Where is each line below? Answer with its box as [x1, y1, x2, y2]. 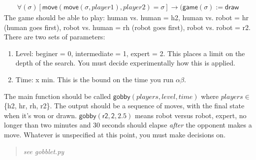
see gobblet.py [23, 146, 64, 156]
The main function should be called [4, 91, 111, 101]
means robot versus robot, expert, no [134, 110, 247, 120]
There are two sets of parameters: [4, 32, 105, 42]
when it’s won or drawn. [4, 110, 77, 120]
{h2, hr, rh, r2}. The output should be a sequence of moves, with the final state [4, 100, 245, 111]
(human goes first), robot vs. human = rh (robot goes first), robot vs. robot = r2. [4, 22, 251, 32]
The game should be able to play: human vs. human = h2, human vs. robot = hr [4, 12, 249, 23]
